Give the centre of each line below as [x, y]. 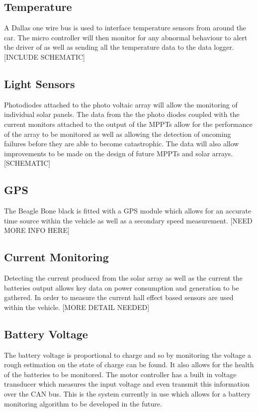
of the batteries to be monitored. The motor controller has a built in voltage [120, 374]
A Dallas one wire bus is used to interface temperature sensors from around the [125, 28]
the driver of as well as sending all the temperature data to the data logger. [119, 47]
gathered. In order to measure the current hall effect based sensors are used [119, 297]
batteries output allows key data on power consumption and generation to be [122, 287]
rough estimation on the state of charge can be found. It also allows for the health [129, 364]
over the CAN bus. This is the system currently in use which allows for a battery [128, 394]
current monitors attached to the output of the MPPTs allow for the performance [128, 124]
